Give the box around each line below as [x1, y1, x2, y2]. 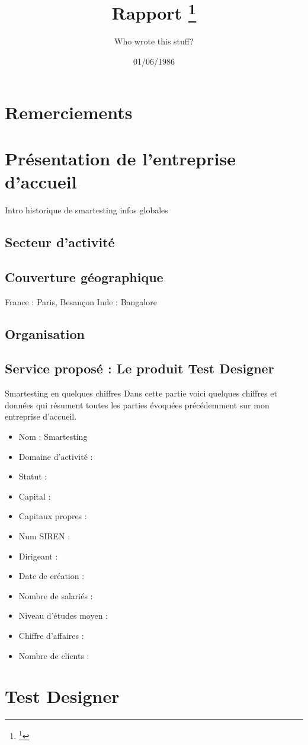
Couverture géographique [5, 267, 163, 286]
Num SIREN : [18, 530, 70, 542]
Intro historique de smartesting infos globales [5, 204, 168, 216]
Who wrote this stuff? [114, 35, 194, 47]
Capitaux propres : [18, 510, 87, 522]
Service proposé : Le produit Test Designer [5, 359, 274, 378]
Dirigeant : [18, 549, 58, 562]
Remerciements [5, 100, 133, 124]
